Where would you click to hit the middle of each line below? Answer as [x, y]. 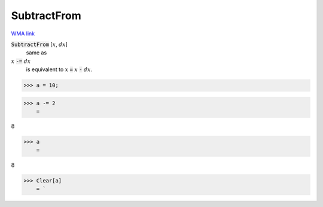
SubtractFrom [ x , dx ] [39, 44]
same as [36, 53]
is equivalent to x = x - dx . [59, 69]
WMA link [23, 34]
